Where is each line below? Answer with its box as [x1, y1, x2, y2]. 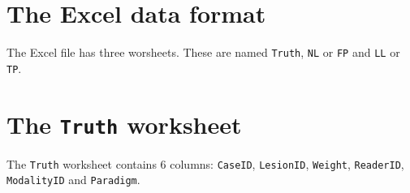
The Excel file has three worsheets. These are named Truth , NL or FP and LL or [6, 44, 400, 61]
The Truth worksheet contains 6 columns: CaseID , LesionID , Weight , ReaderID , [6, 155, 404, 172]
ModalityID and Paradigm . [6, 171, 140, 188]
